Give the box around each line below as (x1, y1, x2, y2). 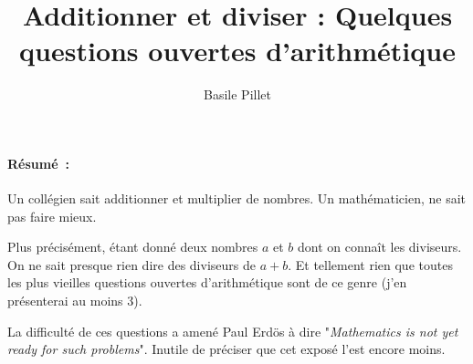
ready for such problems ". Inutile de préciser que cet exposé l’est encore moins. (7, 339, 446, 359)
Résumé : (7, 153, 70, 172)
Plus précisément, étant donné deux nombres (7, 237, 258, 256)
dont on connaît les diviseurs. (298, 237, 462, 256)
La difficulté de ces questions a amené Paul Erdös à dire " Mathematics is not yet (7, 321, 458, 340)
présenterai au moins (7, 291, 123, 310)
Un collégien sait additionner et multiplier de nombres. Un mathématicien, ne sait (7, 189, 467, 208)
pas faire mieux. (7, 206, 97, 225)
